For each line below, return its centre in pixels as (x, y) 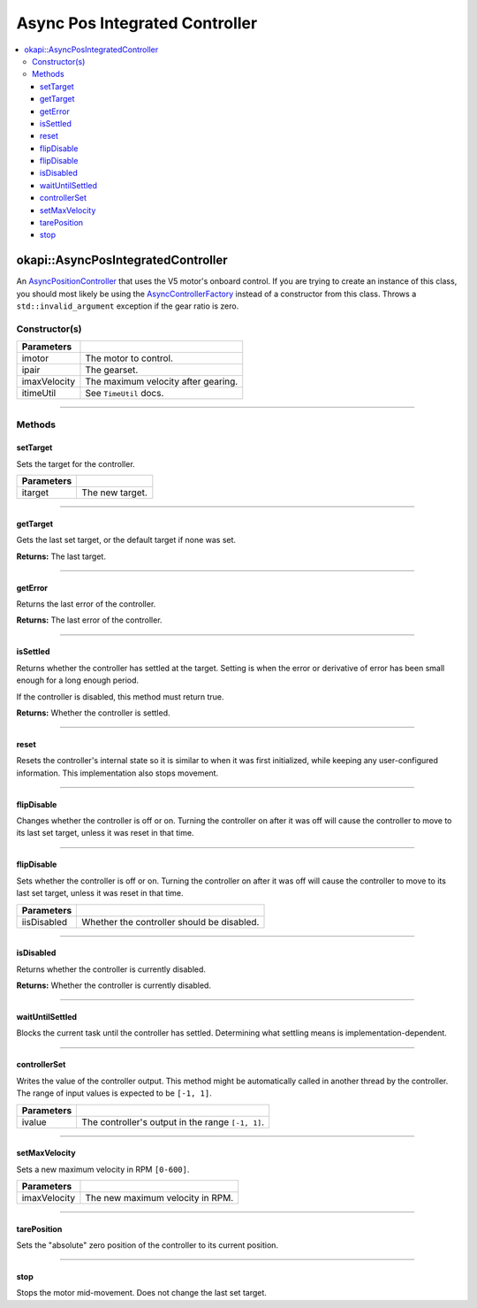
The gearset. (112, 370)
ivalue (34, 1121)
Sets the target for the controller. (76, 463)
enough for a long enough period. (78, 680)
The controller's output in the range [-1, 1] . (173, 1121)
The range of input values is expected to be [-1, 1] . (114, 1093)
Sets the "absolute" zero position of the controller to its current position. (147, 1245)
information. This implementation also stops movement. (117, 773)
